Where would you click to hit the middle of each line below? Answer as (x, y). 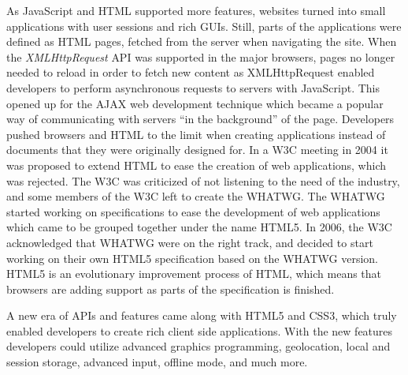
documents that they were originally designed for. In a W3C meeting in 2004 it (197, 150)
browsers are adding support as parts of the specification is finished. (171, 289)
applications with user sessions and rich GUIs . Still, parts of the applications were (204, 26)
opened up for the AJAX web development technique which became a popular (195, 103)
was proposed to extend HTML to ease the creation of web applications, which (197, 165)
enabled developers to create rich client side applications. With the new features (200, 330)
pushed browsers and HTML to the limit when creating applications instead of (196, 134)
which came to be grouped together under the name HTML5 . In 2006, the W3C (199, 227)
